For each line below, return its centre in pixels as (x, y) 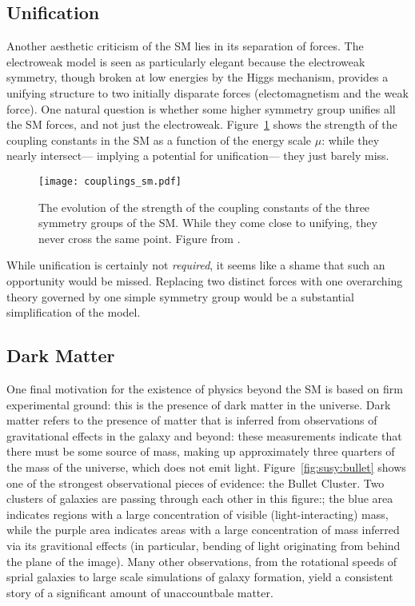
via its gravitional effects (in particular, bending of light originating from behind (204, 545)
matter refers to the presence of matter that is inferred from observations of (192, 420)
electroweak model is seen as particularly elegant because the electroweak (186, 61)
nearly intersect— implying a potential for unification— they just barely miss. (198, 155)
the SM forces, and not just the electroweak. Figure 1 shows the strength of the (202, 124)
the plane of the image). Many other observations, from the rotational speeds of (202, 561)
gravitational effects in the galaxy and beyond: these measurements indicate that (204, 435)
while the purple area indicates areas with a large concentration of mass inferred (203, 530)
